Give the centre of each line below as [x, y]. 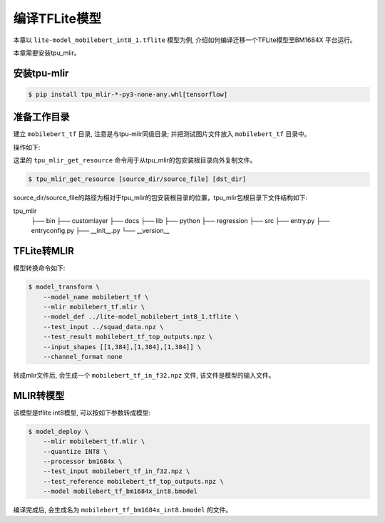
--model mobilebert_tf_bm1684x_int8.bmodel [120, 491]
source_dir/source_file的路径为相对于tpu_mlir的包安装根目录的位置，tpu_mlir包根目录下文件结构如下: [160, 198]
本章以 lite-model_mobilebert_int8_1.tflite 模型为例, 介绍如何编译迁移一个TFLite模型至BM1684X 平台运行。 [185, 40]
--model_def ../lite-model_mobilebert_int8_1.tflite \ [141, 317]
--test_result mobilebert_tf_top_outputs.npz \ [128, 337]
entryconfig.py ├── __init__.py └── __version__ [101, 231]
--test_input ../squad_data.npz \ [103, 327]
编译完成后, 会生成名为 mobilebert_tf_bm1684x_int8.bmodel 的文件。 [123, 510]
